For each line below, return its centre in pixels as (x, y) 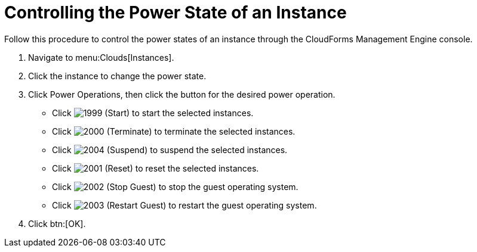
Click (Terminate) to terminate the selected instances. (174, 131)
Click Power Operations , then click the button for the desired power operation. (182, 94)
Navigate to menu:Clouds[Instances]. (101, 57)
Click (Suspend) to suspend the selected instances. (170, 150)
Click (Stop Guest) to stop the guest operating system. (175, 186)
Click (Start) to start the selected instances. (153, 113)
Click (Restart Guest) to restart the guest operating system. (184, 205)
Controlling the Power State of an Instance (176, 13)
